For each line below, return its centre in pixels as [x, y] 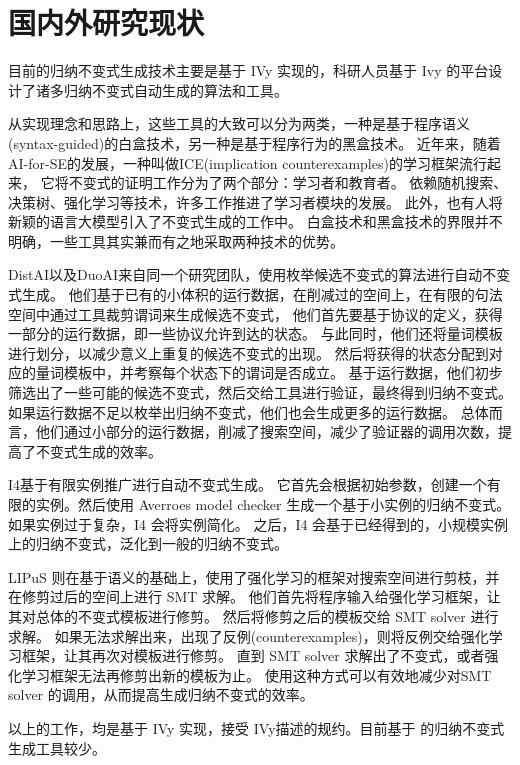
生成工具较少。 [57, 747]
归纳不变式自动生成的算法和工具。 [175, 89]
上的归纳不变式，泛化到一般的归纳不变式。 [148, 543]
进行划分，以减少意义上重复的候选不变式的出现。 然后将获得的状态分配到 [248, 352]
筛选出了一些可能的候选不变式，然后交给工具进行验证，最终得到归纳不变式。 [260, 392]
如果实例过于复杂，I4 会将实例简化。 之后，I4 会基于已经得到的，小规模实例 [258, 523]
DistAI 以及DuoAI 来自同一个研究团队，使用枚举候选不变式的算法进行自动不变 [259, 274]
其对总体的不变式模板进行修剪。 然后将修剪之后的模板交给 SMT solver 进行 [253, 615]
